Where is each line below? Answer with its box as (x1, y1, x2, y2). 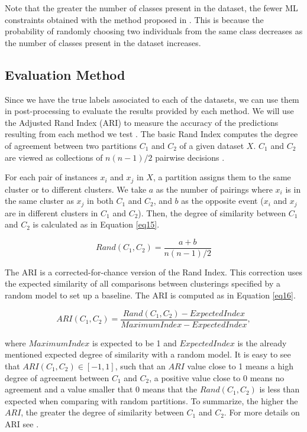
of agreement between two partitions (5, 139, 137, 151)
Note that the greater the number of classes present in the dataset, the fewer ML (5, 2, 298, 14)
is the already (237, 336, 287, 349)
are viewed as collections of (5, 151, 103, 163)
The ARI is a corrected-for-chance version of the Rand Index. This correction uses (5, 265, 303, 278)
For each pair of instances (5, 171, 98, 183)
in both (87, 194, 114, 207)
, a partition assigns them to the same (153, 171, 291, 183)
